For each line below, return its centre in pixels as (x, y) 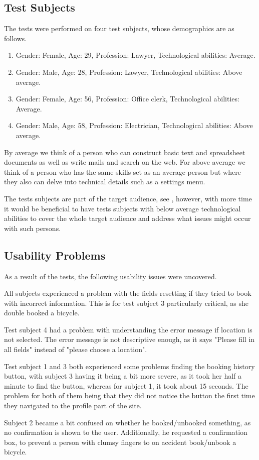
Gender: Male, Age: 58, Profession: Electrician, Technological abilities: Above (134, 125)
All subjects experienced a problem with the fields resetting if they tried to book (128, 293)
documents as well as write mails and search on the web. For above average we (125, 162)
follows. (16, 38)
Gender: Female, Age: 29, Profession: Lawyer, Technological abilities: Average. (136, 55)
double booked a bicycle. (42, 313)
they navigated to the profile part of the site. (73, 406)
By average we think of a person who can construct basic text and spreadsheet (125, 152)
